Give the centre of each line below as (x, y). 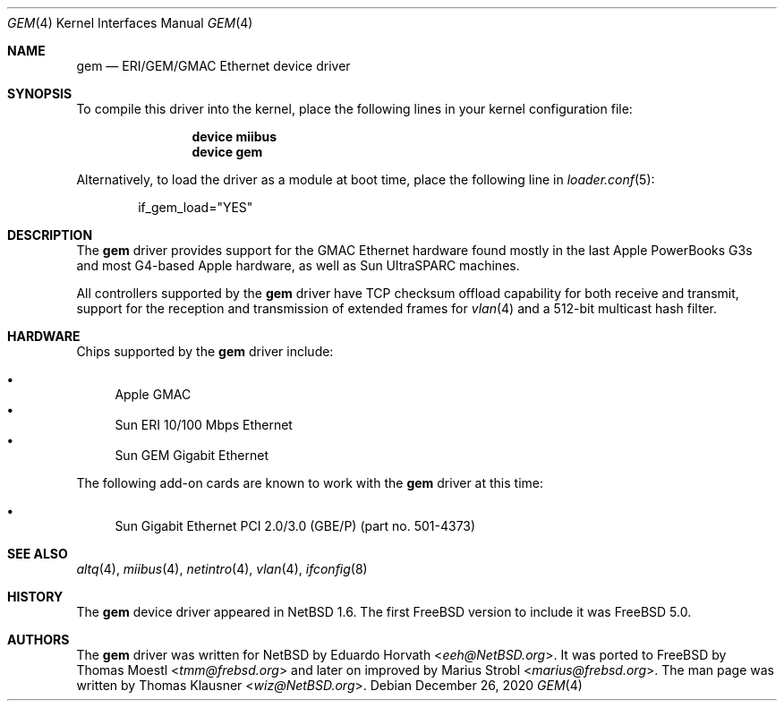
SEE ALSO (38, 554)
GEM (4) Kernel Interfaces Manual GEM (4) (130, 23)
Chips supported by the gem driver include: (205, 351)
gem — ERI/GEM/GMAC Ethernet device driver (213, 66)
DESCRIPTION (50, 235)
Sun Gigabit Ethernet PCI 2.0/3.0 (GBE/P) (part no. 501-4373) (295, 526)
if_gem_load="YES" (196, 207)
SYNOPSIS (40, 94)
